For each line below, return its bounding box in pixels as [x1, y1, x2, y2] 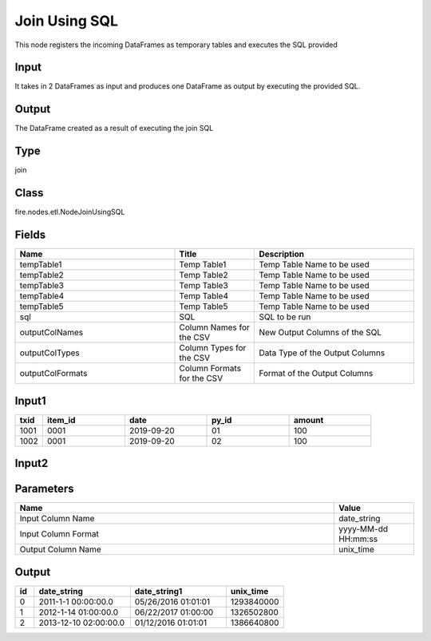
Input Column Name [19, 513, 95, 524]
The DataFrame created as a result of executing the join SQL [14, 124, 214, 133]
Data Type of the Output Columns [259, 347, 386, 358]
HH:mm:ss [338, 533, 378, 544]
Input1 [14, 394, 47, 407]
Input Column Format [19, 528, 99, 540]
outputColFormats [19, 368, 88, 379]
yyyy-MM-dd [338, 524, 389, 535]
